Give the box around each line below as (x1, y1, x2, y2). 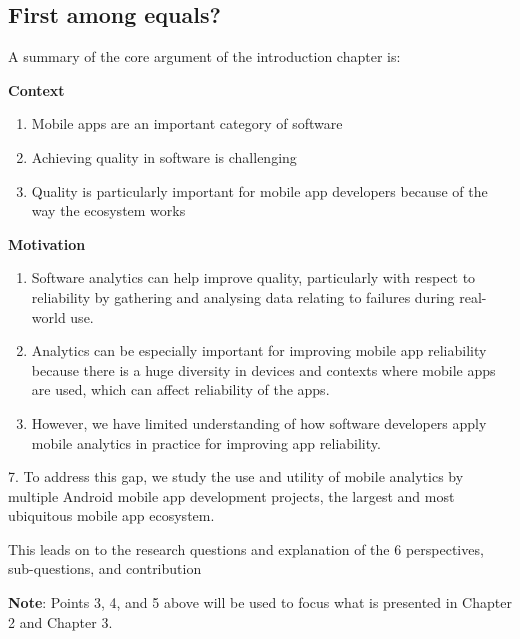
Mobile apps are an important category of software (31, 113, 343, 134)
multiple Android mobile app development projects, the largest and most (8, 485, 455, 506)
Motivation (8, 233, 86, 254)
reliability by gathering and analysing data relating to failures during (31, 286, 455, 307)
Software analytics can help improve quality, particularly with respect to (31, 267, 476, 288)
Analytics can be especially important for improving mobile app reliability (31, 340, 487, 361)
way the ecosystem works (31, 200, 186, 221)
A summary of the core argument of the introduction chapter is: (8, 46, 401, 67)
